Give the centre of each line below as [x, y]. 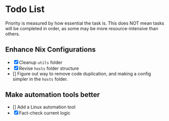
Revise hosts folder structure [49, 68]
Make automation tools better [52, 95]
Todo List [25, 9]
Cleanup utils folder [41, 62]
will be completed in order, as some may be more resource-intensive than [82, 28]
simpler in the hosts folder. [40, 79]
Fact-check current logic [45, 113]
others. [13, 34]
